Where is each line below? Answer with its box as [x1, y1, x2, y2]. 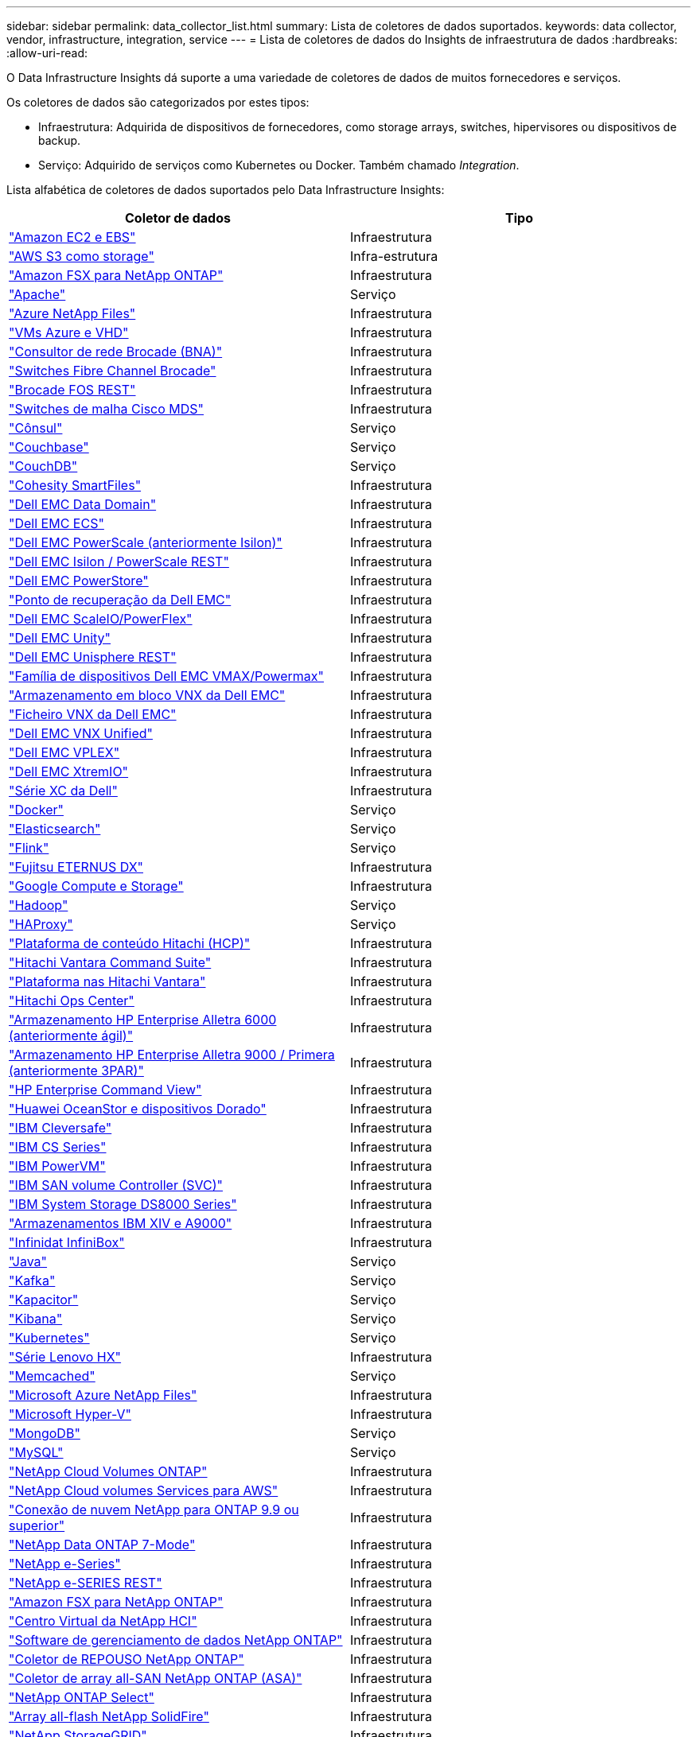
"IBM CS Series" [9, 1139, 107, 1155]
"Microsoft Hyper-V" [9, 1406, 131, 1422]
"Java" [9, 1253, 48, 1269]
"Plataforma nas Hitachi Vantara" [9, 973, 206, 989]
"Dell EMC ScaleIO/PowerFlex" [9, 611, 193, 627]
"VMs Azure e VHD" [9, 324, 129, 340]
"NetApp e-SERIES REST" [9, 1575, 162, 1591]
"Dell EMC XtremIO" [9, 764, 129, 779]
